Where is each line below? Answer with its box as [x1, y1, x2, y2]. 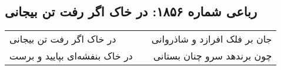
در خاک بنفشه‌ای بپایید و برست [9, 49, 133, 63]
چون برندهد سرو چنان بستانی [153, 49, 272, 63]
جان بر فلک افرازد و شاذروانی [151, 32, 272, 46]
